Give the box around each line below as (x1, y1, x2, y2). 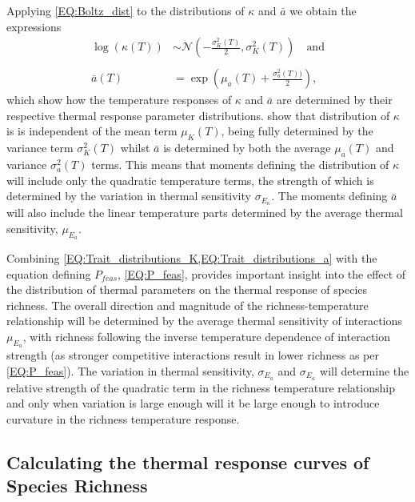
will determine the (320, 362, 409, 379)
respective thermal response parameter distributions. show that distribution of (6, 106, 390, 123)
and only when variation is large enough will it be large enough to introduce (6, 395, 380, 412)
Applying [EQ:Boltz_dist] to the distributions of (6, 2, 245, 18)
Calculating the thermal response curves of (6, 449, 369, 474)
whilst (120, 139, 150, 156)
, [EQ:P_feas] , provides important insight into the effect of (118, 265, 406, 282)
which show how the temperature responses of (6, 91, 232, 108)
